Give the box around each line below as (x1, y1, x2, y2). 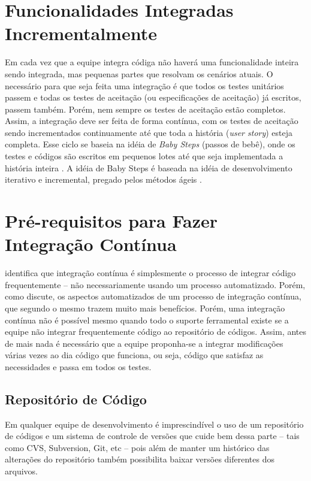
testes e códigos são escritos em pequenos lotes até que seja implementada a (5, 150, 283, 162)
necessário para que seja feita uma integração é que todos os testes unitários (5, 79, 284, 92)
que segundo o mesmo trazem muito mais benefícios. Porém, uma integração (5, 301, 285, 314)
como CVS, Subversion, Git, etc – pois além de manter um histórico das (5, 441, 270, 453)
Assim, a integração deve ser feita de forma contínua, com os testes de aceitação (5, 114, 298, 127)
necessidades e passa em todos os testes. (5, 360, 152, 373)
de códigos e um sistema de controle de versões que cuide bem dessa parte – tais (5, 429, 300, 442)
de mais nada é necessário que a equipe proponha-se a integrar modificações (5, 337, 283, 349)
